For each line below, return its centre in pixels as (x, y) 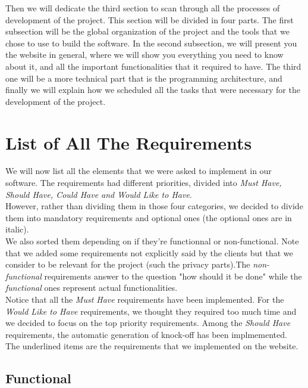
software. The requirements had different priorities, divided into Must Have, (144, 183)
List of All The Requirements (129, 142)
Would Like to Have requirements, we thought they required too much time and (151, 311)
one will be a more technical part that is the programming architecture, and (144, 78)
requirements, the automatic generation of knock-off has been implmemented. (146, 334)
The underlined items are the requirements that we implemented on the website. (152, 346)
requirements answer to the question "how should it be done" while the (173, 276)
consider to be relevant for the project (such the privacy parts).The (128, 264)
